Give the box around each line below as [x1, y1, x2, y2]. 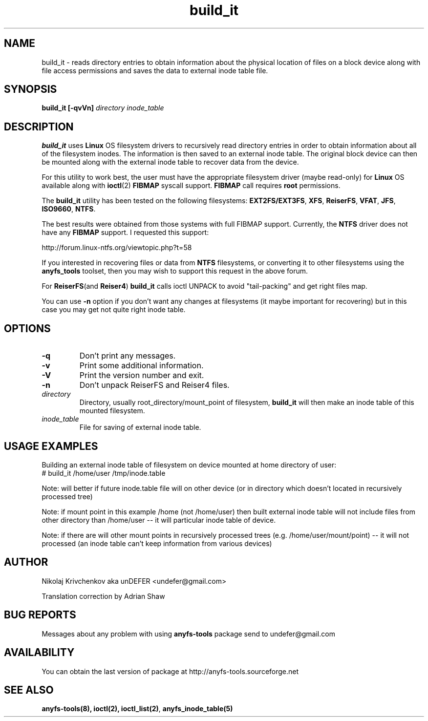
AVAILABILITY [4, 646, 75, 659]
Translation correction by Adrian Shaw [42, 592, 165, 600]
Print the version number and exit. [79, 370, 204, 381]
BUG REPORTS [4, 609, 76, 621]
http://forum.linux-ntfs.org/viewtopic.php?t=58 [42, 243, 192, 252]
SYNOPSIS [4, 83, 57, 96]
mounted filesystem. [79, 406, 145, 415]
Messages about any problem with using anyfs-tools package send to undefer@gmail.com [42, 629, 335, 638]
